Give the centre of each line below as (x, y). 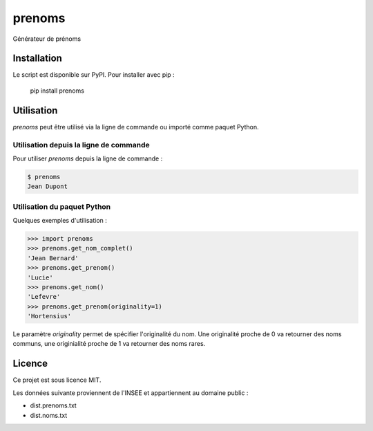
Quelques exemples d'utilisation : (60, 220)
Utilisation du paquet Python (62, 206)
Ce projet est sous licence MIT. (57, 380)
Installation (37, 58)
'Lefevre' (44, 297)
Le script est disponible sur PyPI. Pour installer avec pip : (94, 75)
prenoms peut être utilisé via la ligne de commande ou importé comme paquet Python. (136, 127)
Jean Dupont (48, 186)
